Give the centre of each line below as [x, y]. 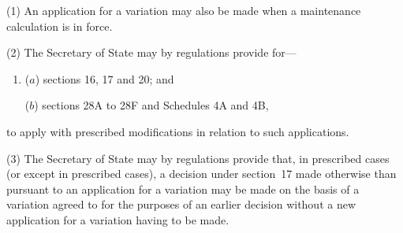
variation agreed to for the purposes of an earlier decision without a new [181, 204]
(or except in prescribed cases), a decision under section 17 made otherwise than [201, 174]
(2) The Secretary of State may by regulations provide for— [151, 52]
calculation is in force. [60, 26]
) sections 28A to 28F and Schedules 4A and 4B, [151, 105]
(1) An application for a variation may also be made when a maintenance [184, 10]
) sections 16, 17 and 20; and [104, 78]
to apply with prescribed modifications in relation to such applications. [178, 131]
